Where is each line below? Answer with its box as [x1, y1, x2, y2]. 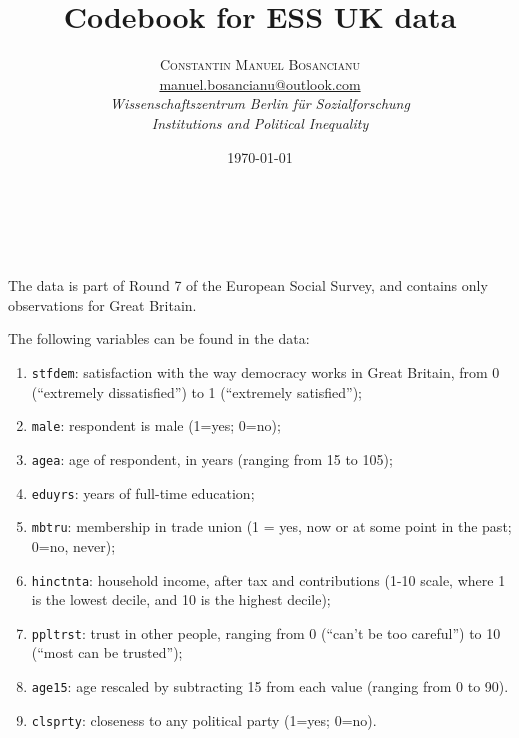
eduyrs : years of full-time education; [31, 482, 255, 503]
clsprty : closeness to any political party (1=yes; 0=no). [31, 709, 377, 730]
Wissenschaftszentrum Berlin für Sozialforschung [110, 93, 410, 114]
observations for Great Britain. [8, 294, 197, 315]
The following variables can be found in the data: [8, 328, 310, 349]
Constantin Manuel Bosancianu [160, 54, 360, 75]
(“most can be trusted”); [31, 642, 183, 663]
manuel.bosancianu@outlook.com [159, 73, 361, 94]
